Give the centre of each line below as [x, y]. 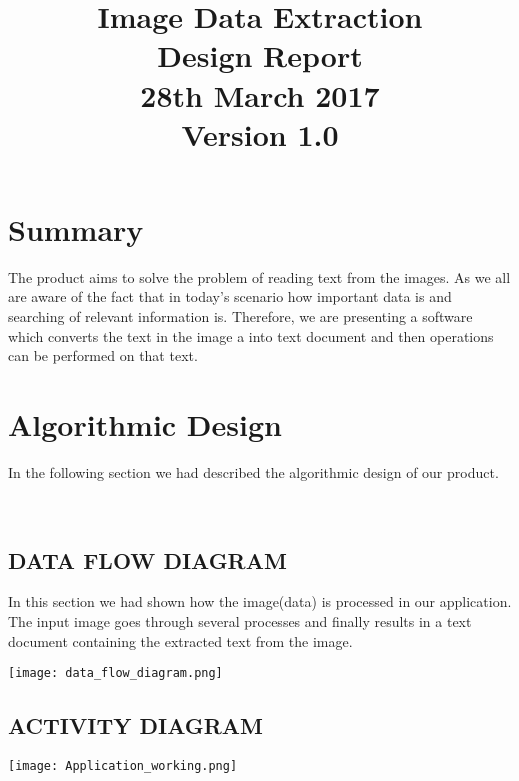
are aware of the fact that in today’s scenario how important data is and [230, 296]
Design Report [260, 55]
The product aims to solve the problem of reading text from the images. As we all [259, 276]
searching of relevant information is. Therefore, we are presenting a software [240, 316]
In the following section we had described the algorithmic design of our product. [253, 471]
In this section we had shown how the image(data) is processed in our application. [260, 601]
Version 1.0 [260, 133]
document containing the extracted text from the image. [180, 640]
